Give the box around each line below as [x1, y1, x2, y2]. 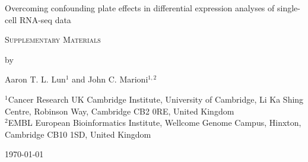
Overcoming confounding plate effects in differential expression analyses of [5, 2, 275, 14]
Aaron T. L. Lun [5, 73, 66, 85]
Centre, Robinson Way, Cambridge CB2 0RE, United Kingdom [5, 104, 234, 117]
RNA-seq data [19, 13, 71, 26]
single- [277, 2, 300, 14]
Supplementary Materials [5, 33, 101, 46]
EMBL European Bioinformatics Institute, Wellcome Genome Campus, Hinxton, [8, 116, 301, 129]
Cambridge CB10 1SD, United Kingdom [5, 128, 151, 140]
